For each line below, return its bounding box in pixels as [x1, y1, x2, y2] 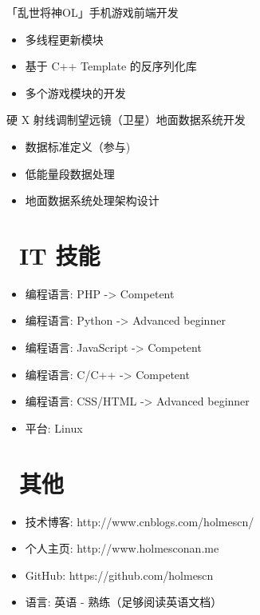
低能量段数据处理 [25, 165, 115, 182]
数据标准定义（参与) [25, 138, 131, 154]
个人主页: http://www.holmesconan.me [25, 540, 219, 557]
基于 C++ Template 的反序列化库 [25, 58, 197, 74]
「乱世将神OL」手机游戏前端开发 [6, 4, 179, 20]
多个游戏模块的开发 [25, 84, 126, 101]
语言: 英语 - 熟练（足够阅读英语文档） [25, 593, 223, 610]
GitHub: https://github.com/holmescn [25, 566, 214, 583]
